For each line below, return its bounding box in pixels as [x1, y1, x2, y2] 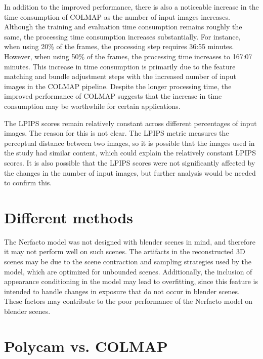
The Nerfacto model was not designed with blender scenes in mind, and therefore [4, 236, 256, 247]
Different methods [4, 207, 134, 227]
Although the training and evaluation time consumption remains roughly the [4, 21, 242, 32]
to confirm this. [4, 177, 52, 188]
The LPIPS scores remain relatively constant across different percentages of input [4, 117, 257, 128]
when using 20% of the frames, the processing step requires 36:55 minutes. [4, 41, 234, 52]
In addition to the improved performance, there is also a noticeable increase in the [4, 2, 259, 12]
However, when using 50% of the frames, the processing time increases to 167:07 [4, 51, 252, 61]
